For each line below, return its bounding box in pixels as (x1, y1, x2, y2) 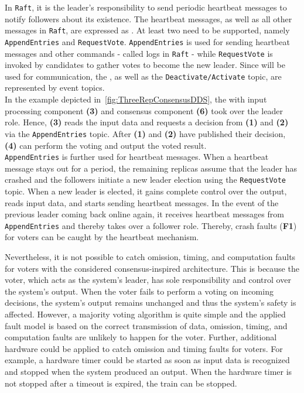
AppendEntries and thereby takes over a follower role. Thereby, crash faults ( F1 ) (5, 219, 297, 231)
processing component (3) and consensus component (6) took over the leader (5, 104, 283, 117)
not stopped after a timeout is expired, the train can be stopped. (5, 377, 237, 389)
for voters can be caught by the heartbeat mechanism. (5, 231, 199, 243)
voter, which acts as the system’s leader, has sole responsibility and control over (5, 274, 291, 286)
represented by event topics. (5, 81, 105, 94)
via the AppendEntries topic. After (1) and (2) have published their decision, (5, 127, 286, 139)
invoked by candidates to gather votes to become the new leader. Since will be (5, 59, 285, 71)
